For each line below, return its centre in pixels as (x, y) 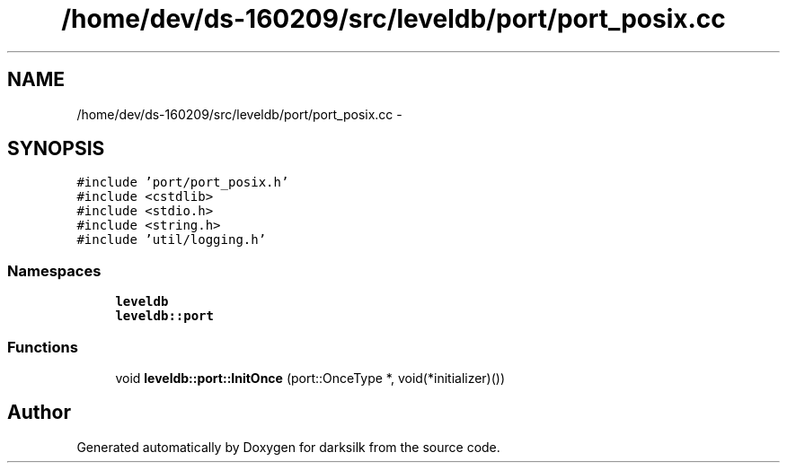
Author (39, 413)
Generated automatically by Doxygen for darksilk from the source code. (288, 447)
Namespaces (54, 270)
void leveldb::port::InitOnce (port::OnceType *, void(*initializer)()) (310, 378)
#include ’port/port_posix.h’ (183, 183)
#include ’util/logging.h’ (172, 240)
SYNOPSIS (56, 149)
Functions (43, 347)
